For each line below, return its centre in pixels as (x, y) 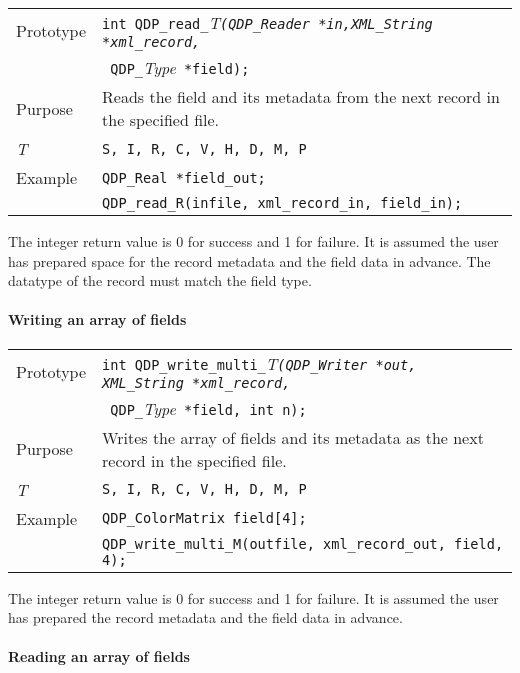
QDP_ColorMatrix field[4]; (204, 518)
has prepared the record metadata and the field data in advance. (205, 617)
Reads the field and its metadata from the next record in (301, 96)
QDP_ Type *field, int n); (208, 408)
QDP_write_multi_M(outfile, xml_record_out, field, (303, 543)
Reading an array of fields (99, 656)
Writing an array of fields (97, 319)
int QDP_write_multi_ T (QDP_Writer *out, (259, 363)
